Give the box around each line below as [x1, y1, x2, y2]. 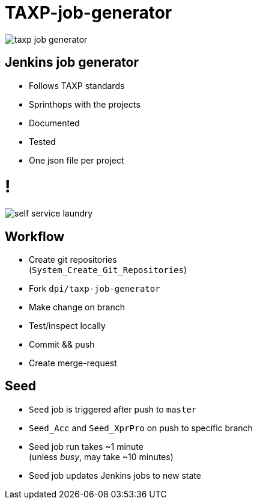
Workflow [5, 229, 65, 244]
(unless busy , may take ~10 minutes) [29, 451, 174, 462]
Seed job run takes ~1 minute [29, 441, 144, 452]
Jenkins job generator [5, 55, 139, 70]
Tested [29, 136, 56, 147]
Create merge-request [29, 357, 117, 368]
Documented [29, 117, 80, 128]
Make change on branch [29, 301, 125, 312]
